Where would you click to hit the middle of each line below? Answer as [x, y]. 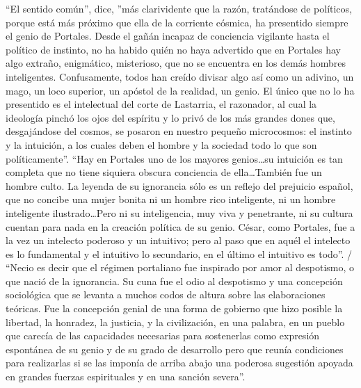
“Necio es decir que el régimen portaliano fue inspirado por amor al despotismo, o [180, 267]
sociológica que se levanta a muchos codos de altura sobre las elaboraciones [166, 294]
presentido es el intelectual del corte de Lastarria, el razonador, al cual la [161, 104]
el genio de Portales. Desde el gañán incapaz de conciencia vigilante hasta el [168, 36]
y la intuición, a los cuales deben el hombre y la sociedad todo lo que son [161, 144]
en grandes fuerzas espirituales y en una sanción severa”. [126, 377]
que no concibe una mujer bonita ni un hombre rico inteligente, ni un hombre [171, 199]
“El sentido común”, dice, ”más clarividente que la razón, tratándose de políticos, [179, 8]
